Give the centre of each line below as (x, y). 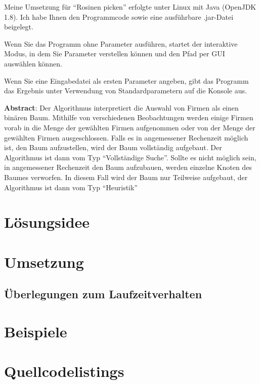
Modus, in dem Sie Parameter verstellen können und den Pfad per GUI (115, 54)
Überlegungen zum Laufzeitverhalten (103, 294)
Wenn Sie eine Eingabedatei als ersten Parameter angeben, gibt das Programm (126, 80)
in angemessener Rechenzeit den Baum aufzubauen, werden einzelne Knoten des (128, 167)
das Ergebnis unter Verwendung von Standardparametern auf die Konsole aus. (125, 91)
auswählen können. (33, 63)
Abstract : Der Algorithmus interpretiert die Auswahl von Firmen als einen (121, 107)
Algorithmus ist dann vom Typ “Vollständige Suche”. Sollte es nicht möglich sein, (130, 157)
